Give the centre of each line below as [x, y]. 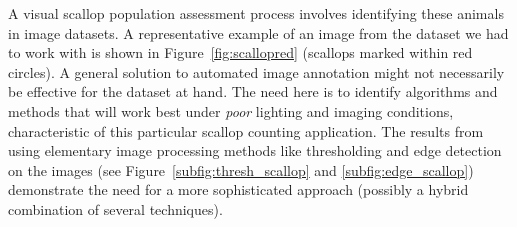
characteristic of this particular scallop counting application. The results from [246, 130]
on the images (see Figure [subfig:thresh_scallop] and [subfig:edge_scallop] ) [241, 169]
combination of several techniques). [115, 208]
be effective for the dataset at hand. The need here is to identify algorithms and [253, 91]
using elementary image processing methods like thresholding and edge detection [255, 150]
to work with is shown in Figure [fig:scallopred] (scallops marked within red [240, 52]
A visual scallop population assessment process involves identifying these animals [256, 13]
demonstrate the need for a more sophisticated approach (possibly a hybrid [238, 189]
